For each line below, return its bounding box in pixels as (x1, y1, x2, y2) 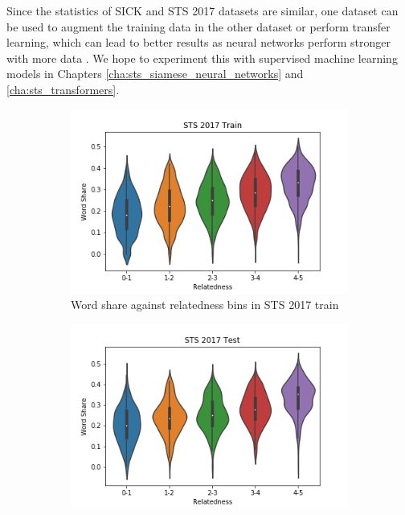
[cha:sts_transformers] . (6, 80, 120, 97)
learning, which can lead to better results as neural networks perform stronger (6, 34, 391, 51)
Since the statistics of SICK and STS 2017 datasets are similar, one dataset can (6, 2, 399, 19)
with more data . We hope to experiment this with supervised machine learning (6, 49, 398, 66)
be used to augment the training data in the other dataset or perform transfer (6, 18, 391, 35)
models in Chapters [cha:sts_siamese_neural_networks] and (6, 65, 304, 82)
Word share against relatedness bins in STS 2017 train (71, 296, 339, 313)
